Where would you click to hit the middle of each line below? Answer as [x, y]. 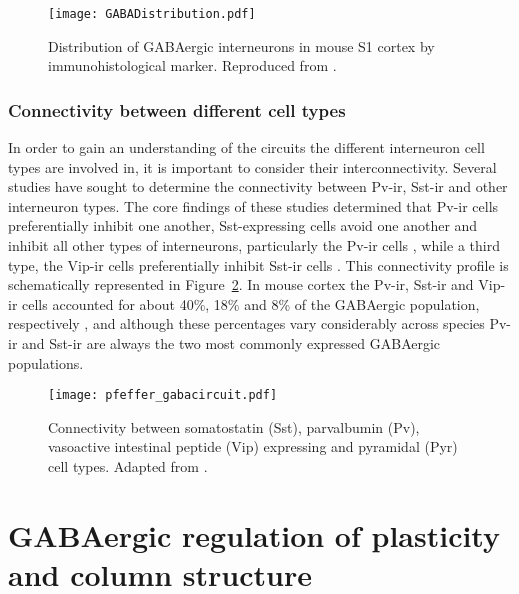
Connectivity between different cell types [177, 109]
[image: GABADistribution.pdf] [152, 14]
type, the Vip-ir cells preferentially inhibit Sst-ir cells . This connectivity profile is [258, 264]
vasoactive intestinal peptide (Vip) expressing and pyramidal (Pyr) [253, 446]
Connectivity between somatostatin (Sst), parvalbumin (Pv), [234, 426]
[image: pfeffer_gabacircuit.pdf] [163, 395]
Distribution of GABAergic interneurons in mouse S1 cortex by [241, 45]
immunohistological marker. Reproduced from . [192, 65]
